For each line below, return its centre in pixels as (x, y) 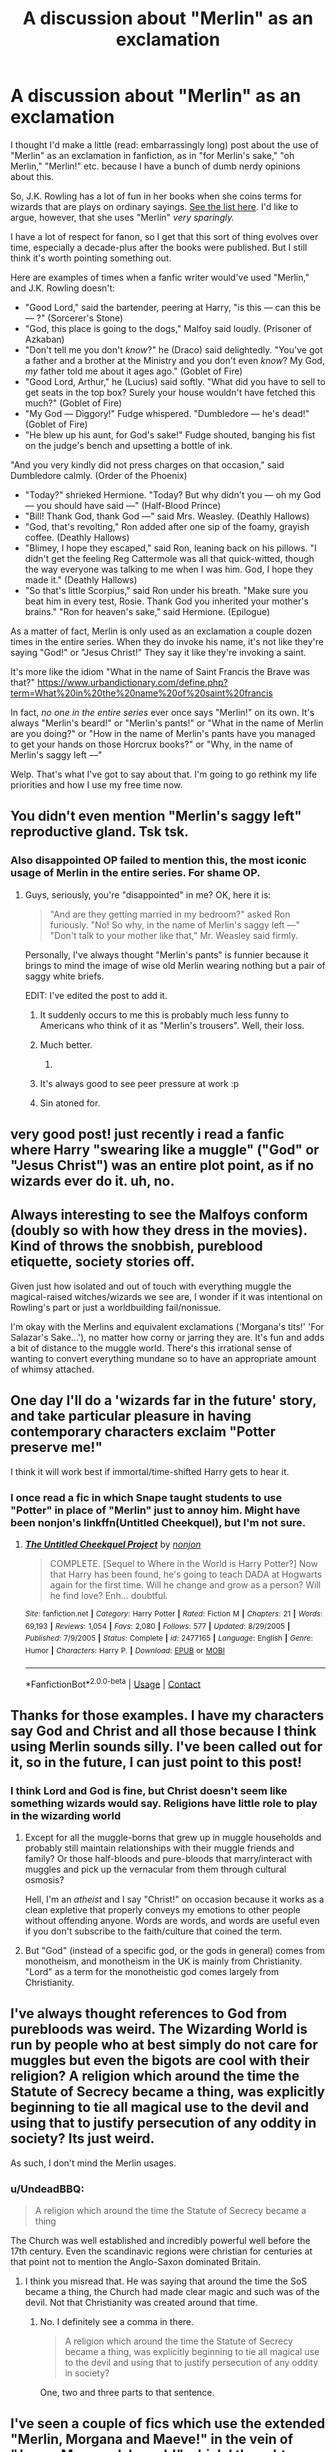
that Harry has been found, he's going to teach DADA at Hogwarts (186, 1574)
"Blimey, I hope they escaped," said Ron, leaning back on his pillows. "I (170, 548)
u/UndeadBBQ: (47, 2189)
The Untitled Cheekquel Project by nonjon (113, 1544)
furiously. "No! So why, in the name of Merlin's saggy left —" (175, 924)
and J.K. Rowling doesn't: (63, 288)
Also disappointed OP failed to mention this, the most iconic (158, 860)
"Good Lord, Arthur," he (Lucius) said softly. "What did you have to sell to (175, 381)
